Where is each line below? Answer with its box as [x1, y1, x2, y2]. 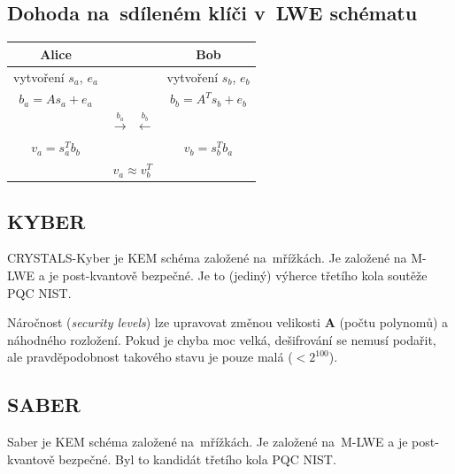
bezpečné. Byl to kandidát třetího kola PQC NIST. [58, 449, 336, 468]
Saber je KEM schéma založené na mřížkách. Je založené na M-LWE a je [7, 432, 408, 451]
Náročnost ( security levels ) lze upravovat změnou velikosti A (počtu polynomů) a [7, 313, 449, 332]
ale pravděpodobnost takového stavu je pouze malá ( [7, 348, 293, 366]
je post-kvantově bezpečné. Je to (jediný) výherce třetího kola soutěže [49, 266, 428, 285]
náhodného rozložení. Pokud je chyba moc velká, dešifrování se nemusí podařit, [7, 330, 436, 348]
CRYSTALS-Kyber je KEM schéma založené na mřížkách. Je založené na [7, 248, 407, 267]
